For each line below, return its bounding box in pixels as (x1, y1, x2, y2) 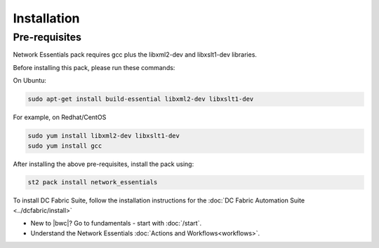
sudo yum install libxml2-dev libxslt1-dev (27, 132, 180, 140)
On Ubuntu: (13, 76, 47, 85)
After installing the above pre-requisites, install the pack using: (13, 160, 194, 168)
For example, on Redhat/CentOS (13, 113, 107, 122)
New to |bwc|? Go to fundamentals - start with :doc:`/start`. (30, 219, 202, 228)
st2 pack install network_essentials (27, 179, 158, 186)
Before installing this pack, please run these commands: (13, 63, 175, 71)
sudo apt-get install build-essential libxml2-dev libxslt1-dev (27, 95, 254, 103)
